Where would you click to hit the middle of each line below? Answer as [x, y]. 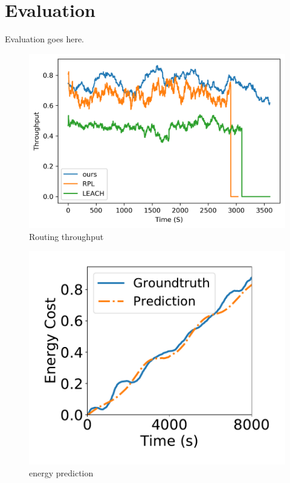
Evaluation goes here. [44, 39]
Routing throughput [66, 236]
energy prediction [61, 473]
